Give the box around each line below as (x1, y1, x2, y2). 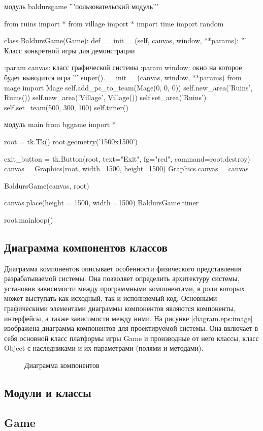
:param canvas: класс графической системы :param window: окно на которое (4, 62, 242, 73)
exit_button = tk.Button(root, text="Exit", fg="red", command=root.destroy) (4, 153, 250, 164)
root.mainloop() (4, 214, 53, 225)
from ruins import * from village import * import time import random (4, 18, 224, 28)
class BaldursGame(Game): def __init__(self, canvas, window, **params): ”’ (4, 35, 247, 46)
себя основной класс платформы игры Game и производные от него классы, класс (4, 332, 259, 343)
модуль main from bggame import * (4, 119, 116, 130)
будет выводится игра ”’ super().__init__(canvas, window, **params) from (4, 72, 242, 82)
